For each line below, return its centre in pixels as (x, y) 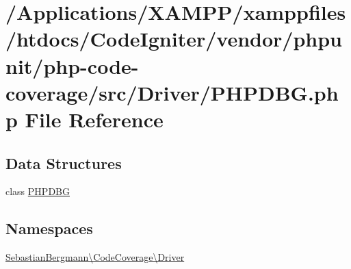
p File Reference (84, 119)
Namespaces (49, 228)
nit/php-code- (72, 65)
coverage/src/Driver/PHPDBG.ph (172, 92)
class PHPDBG (38, 191)
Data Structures (64, 163)
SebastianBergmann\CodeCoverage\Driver (95, 257)
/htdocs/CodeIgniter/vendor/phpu (174, 39)
